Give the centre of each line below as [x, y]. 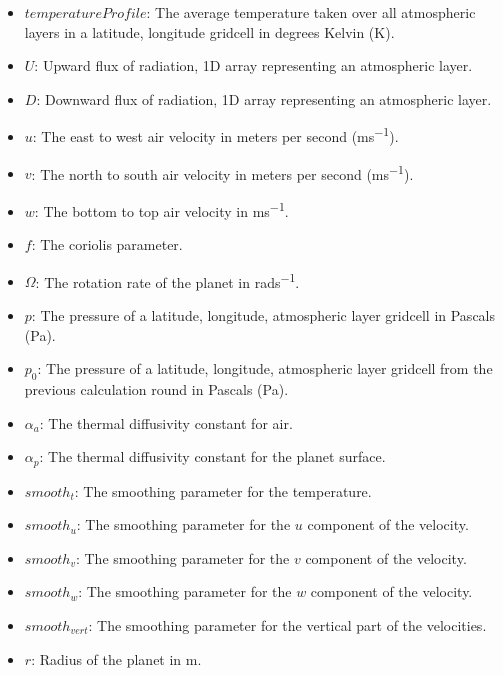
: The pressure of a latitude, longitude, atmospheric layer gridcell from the [265, 368]
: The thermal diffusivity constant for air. [166, 422]
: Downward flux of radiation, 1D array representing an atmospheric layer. [264, 98]
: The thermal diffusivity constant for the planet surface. [212, 456]
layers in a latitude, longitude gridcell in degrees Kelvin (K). [209, 31]
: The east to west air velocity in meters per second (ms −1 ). [215, 135]
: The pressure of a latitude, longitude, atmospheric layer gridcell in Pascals [263, 314]
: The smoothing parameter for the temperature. [223, 490]
